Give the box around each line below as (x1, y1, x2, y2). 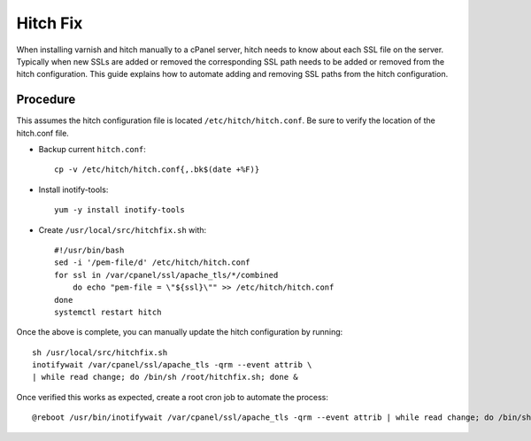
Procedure (16, 92, 76, 107)
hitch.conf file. (16, 128, 70, 138)
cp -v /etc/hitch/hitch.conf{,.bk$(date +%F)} (54, 165, 260, 174)
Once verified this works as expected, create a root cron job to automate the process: (16, 391, 329, 402)
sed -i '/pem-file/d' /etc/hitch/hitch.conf (54, 258, 251, 267)
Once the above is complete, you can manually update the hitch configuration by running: (16, 327, 343, 337)
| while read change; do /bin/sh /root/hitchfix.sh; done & (32, 372, 298, 383)
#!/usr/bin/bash (54, 244, 125, 255)
